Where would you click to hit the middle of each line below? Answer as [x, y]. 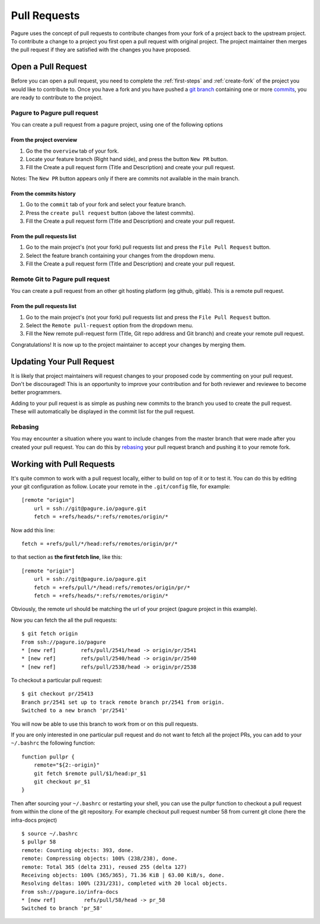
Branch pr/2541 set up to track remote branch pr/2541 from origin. [123, 702]
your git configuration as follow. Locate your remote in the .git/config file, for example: [121, 486]
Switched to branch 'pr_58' [62, 908]
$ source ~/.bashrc [50, 833]
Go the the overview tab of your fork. [72, 151]
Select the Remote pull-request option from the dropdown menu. [110, 325]
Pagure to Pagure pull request [55, 113]
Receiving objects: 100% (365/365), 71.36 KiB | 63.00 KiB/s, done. [123, 875]
